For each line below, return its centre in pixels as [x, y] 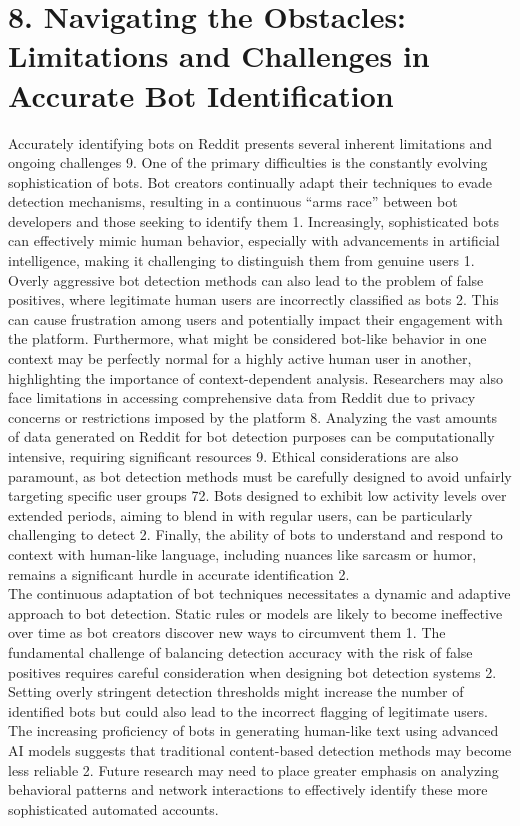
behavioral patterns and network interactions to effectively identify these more [248, 789]
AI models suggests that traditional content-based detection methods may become [260, 749]
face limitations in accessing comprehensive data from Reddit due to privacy [242, 397]
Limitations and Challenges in [219, 55]
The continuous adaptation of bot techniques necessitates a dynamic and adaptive [259, 593]
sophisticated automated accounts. [113, 808]
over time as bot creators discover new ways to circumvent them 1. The [227, 632]
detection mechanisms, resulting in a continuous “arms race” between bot [233, 201]
